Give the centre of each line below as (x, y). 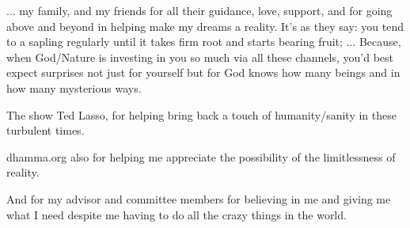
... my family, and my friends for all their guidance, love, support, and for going (199, 10)
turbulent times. (46, 130)
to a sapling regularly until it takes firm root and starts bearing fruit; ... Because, (204, 42)
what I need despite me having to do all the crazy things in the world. (177, 214)
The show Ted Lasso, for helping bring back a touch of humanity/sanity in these (201, 114)
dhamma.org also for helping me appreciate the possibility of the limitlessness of (201, 156)
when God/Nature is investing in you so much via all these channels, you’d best (200, 57)
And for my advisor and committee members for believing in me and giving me (199, 198)
